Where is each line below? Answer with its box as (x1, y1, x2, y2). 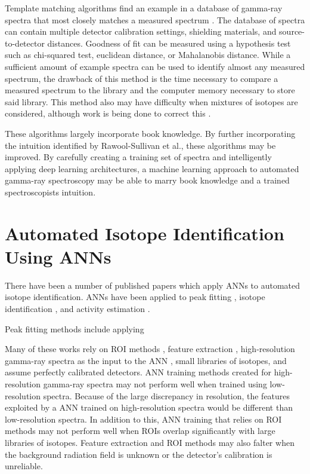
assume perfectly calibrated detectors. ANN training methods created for (5, 366, 271, 378)
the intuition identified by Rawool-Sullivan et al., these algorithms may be (5, 139, 276, 151)
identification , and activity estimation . (5, 302, 150, 314)
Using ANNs (5, 244, 111, 268)
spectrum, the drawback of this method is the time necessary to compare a (5, 72, 278, 84)
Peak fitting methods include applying (5, 322, 144, 335)
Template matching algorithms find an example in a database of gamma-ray (5, 2, 283, 14)
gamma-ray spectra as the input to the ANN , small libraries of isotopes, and (5, 354, 287, 366)
